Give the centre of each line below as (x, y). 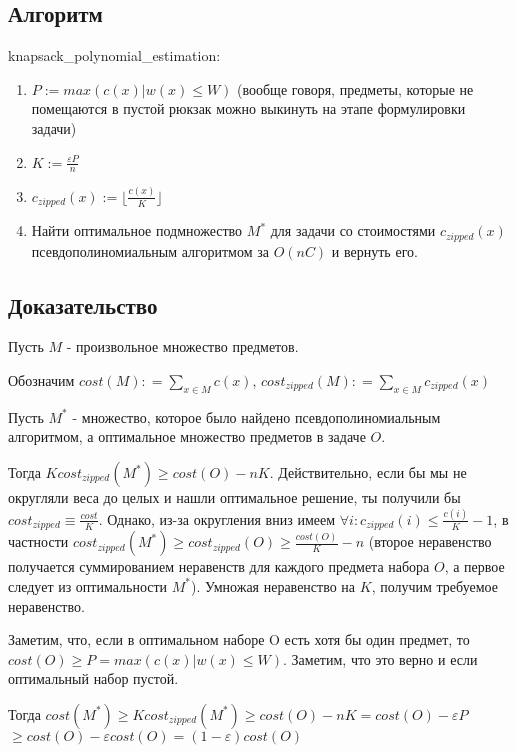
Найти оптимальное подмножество (137, 230)
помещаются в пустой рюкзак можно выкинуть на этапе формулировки (248, 108)
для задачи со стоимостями (353, 230)
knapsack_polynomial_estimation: (114, 55)
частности (38, 541)
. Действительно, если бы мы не (368, 472)
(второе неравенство (430, 541)
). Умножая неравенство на (273, 585)
